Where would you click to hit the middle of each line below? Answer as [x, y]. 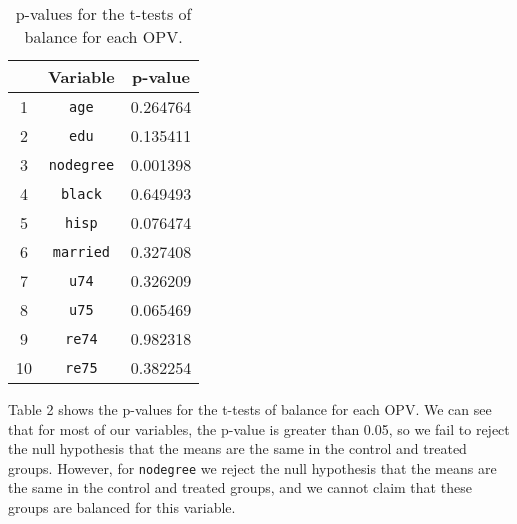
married [81, 251]
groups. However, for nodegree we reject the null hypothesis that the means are [252, 467]
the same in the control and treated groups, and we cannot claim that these [240, 487]
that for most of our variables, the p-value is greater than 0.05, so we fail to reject [259, 428]
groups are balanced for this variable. [122, 507]
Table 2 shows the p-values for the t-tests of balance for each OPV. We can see [250, 409]
